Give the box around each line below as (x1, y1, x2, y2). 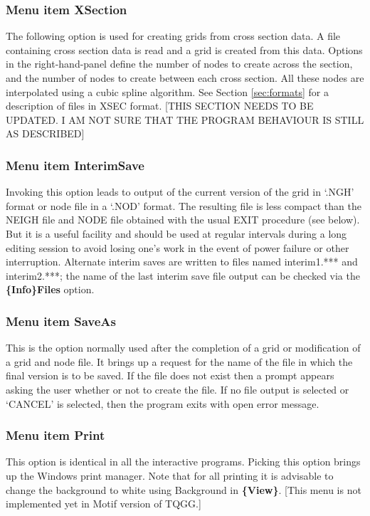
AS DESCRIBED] (6, 126, 85, 141)
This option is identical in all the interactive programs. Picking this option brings (6, 454, 361, 469)
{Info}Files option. (6, 282, 95, 297)
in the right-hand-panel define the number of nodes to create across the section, (6, 56, 353, 71)
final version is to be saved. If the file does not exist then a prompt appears (6, 368, 334, 383)
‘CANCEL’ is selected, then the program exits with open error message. (6, 396, 319, 411)
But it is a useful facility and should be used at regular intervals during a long (6, 226, 347, 241)
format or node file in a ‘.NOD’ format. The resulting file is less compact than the (6, 198, 361, 213)
